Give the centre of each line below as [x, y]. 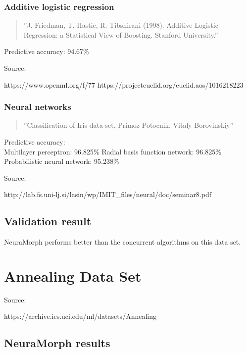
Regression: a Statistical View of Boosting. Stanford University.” [121, 34]
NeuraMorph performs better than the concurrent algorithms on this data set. [123, 242]
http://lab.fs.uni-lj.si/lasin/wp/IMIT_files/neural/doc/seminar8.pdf [108, 194]
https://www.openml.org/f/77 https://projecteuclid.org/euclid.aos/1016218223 [124, 84]
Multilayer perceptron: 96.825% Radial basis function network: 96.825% [113, 151]
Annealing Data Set [73, 276]
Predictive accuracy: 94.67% [47, 51]
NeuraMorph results [57, 343]
